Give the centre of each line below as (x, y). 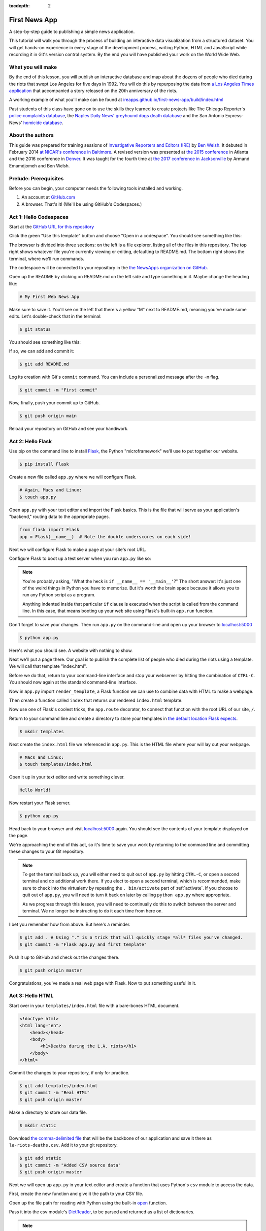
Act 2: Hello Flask (30, 442)
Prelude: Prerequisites (36, 178)
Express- (234, 116)
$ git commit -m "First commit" (59, 390)
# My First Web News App (50, 296)
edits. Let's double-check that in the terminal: (55, 316)
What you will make (33, 67)
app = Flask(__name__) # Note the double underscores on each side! (105, 536)
